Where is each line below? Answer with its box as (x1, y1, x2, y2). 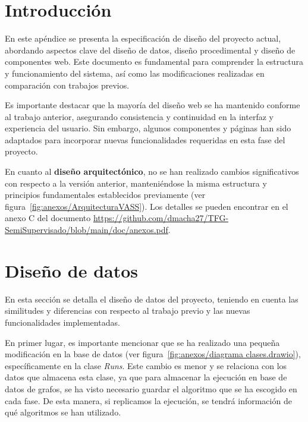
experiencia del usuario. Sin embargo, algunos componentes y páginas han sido (5, 122, 291, 134)
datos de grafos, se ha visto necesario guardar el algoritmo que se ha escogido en (5, 382, 297, 395)
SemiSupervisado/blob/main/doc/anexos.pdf (5, 223, 168, 236)
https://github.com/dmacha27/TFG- (93, 212, 229, 224)
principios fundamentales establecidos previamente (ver (5, 188, 206, 201)
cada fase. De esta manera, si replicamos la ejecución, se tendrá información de (5, 394, 292, 407)
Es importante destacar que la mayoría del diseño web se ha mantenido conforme (5, 99, 300, 111)
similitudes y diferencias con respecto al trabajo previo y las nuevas (5, 304, 250, 317)
